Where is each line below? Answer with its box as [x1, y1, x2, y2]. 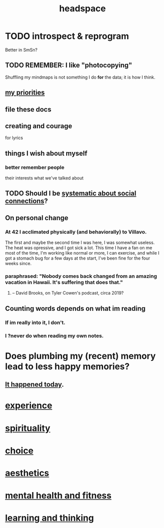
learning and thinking [5, 512, 94, 524]
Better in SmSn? [5, 47, 38, 53]
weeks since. [5, 261, 32, 266]
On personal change [5, 213, 69, 222]
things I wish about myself [5, 149, 87, 157]
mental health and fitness [5, 490, 112, 501]
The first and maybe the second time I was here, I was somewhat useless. [5, 239, 155, 246]
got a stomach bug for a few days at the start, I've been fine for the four [5, 255, 150, 261]
